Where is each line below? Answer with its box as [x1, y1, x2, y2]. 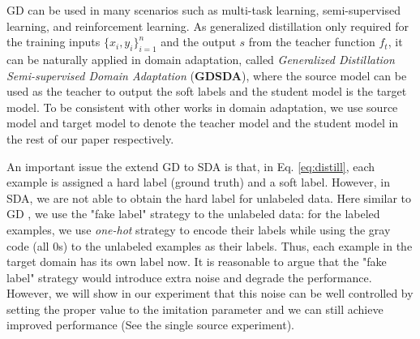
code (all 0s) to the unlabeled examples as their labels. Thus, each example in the [6, 237, 413, 254]
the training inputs [6, 33, 101, 50]
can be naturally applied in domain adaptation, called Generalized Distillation [6, 50, 395, 67]
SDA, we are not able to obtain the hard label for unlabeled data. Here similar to [6, 189, 412, 206]
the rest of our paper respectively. [6, 130, 174, 147]
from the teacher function [248, 33, 375, 50]
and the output [161, 33, 236, 50]
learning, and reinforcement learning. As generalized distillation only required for [6, 17, 409, 34]
